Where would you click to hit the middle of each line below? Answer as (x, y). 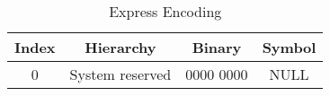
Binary (217, 47)
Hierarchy (120, 47)
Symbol (289, 47)
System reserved (120, 74)
